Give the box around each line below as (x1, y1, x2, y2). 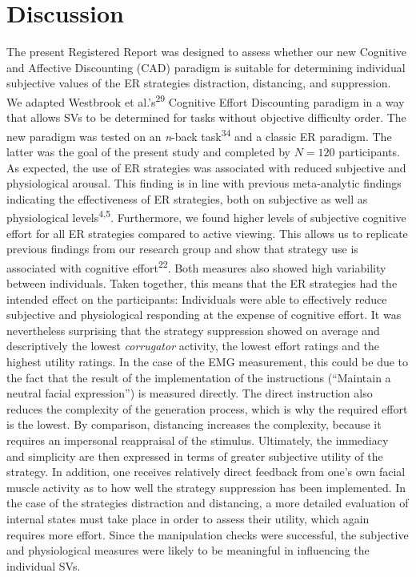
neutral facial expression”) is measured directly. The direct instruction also (6, 385, 373, 401)
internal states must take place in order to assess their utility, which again (6, 510, 370, 527)
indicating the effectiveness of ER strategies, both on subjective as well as (6, 190, 368, 207)
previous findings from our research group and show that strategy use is (6, 240, 358, 257)
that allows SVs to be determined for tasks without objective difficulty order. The (6, 109, 406, 126)
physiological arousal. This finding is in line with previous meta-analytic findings (6, 175, 402, 192)
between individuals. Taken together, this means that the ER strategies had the (6, 275, 398, 292)
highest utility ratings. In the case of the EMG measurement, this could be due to (6, 353, 409, 370)
